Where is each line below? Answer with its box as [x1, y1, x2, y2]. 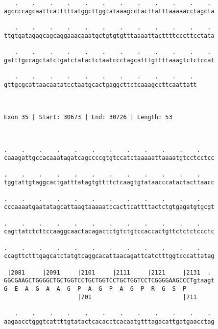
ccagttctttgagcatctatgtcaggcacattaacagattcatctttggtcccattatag [4, 253, 215, 260]
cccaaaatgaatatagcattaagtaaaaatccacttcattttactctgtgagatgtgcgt [4, 203, 215, 211]
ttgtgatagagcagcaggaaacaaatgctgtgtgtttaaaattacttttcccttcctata [4, 32, 215, 39]
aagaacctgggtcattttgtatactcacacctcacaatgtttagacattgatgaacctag [4, 318, 215, 325]
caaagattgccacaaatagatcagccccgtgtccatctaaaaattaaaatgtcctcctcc [4, 154, 215, 162]
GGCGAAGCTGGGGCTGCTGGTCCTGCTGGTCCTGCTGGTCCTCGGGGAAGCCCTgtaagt [4, 277, 215, 284]
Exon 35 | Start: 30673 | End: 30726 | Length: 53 [4, 114, 172, 121]
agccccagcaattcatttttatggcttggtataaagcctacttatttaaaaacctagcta [4, 7, 215, 15]
